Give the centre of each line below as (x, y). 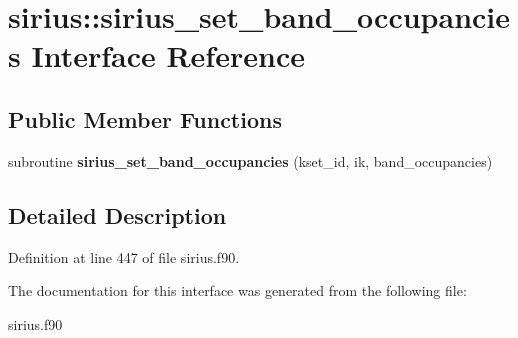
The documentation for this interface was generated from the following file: (237, 290)
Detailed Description (117, 214)
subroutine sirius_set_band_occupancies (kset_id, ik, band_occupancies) (250, 160)
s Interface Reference (156, 55)
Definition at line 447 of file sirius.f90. (124, 256)
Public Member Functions (145, 118)
